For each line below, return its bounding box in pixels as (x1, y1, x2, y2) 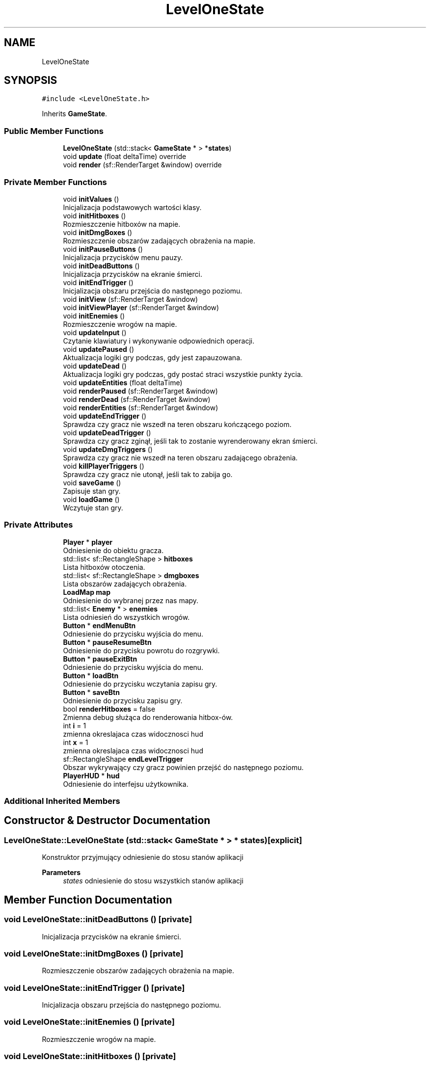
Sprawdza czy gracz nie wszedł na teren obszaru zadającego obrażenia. (63, 453, 298, 462)
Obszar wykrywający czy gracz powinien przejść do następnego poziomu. (63, 763, 304, 772)
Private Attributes (4, 520, 73, 530)
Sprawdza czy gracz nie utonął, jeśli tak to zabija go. (63, 470, 233, 479)
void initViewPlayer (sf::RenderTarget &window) (63, 303, 219, 312)
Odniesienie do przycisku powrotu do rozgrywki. (63, 646, 220, 655)
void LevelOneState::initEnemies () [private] (4, 1017, 175, 1027)
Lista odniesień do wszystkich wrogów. (63, 612, 190, 621)
